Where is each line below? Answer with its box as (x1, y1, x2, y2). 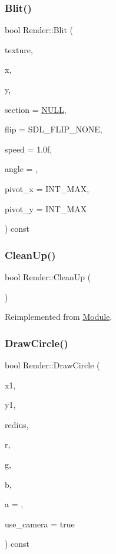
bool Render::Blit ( (5, 24, 73, 36)
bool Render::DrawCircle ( (5, 358, 100, 371)
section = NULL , (5, 103, 67, 115)
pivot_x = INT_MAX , (5, 182, 90, 195)
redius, (5, 418, 29, 430)
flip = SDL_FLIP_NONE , (5, 123, 102, 135)
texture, (5, 43, 33, 56)
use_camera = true (5, 517, 75, 530)
